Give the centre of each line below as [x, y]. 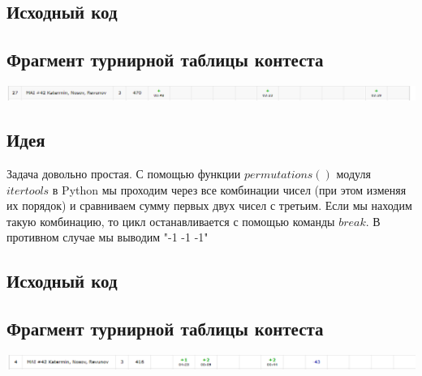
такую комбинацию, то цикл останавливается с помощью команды [171, 221]
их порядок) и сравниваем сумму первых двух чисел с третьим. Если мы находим [209, 205]
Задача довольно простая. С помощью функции [124, 173]
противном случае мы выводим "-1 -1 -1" [108, 237]
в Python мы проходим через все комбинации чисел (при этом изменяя [229, 189]
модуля [353, 173]
